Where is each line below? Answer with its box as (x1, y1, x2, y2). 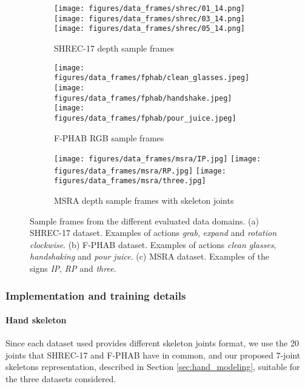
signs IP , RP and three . (30, 262, 116, 275)
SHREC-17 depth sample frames (54, 41, 175, 54)
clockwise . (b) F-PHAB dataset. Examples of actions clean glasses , (30, 238, 277, 251)
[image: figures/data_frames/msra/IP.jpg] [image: (54, 155, 261, 164)
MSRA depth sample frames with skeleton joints (54, 194, 234, 207)
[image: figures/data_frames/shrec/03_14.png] (54, 14, 245, 23)
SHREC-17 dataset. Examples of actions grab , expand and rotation (30, 226, 277, 239)
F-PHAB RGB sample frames (54, 131, 164, 144)
